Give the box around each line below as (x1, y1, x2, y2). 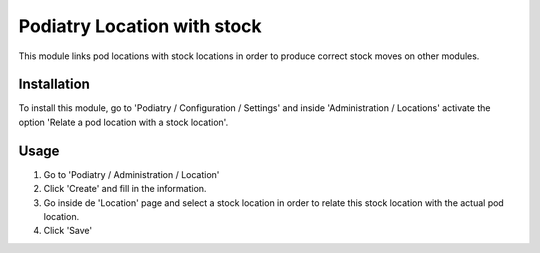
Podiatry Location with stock (18, 15, 262, 37)
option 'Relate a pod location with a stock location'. (18, 116, 229, 128)
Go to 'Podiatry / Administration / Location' (43, 168, 220, 180)
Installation (18, 76, 90, 93)
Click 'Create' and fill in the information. (43, 183, 207, 195)
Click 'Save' (43, 225, 93, 237)
